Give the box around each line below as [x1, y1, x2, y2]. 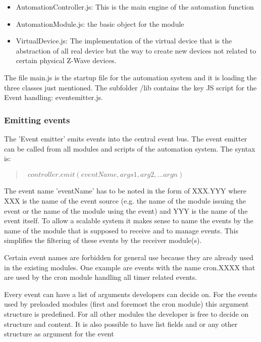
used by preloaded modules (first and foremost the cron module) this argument [4, 299, 249, 309]
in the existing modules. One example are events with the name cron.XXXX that [4, 262, 255, 272]
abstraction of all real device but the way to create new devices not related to [16, 45, 256, 56]
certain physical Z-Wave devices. [16, 55, 117, 66]
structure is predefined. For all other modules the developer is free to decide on [4, 308, 249, 319]
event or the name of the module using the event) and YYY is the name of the [4, 205, 248, 216]
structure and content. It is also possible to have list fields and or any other [4, 318, 238, 329]
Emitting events [4, 113, 70, 126]
